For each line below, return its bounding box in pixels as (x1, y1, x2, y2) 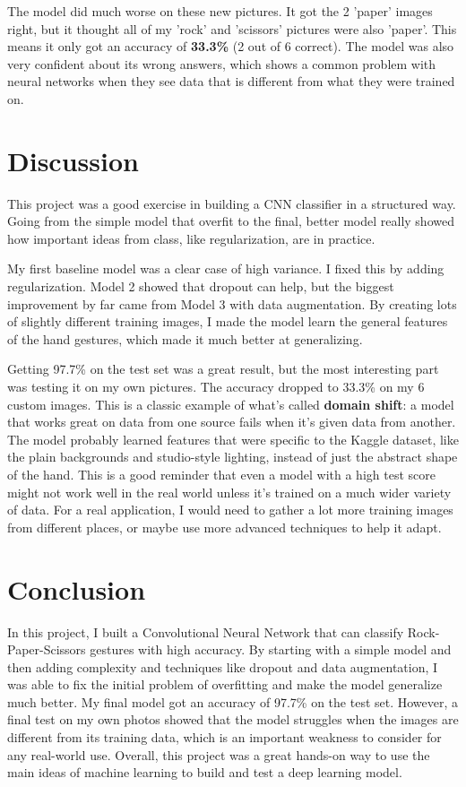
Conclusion (7, 570, 146, 607)
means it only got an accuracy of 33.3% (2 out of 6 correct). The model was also (7, 37, 454, 56)
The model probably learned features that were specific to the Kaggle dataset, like (7, 429, 459, 448)
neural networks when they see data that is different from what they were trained (7, 72, 455, 91)
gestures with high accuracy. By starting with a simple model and (90, 640, 452, 659)
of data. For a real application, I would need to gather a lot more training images (7, 500, 453, 519)
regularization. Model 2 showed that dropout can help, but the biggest (7, 277, 394, 296)
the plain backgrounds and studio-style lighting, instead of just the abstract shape (7, 447, 458, 466)
